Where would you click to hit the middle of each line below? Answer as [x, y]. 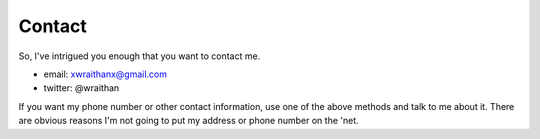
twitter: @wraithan [81, 88]
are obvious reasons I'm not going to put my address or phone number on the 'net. [188, 121]
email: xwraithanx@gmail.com [105, 74]
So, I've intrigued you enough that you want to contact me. [139, 56]
